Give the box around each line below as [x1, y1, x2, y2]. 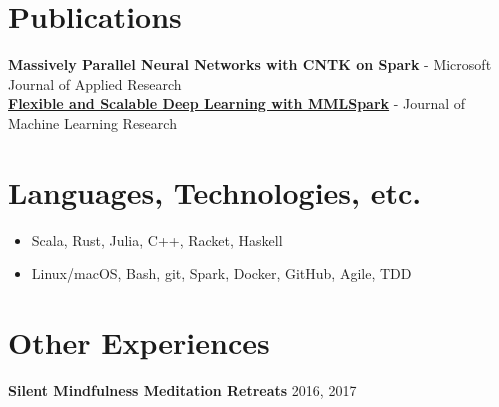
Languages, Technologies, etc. [8, 171, 422, 212]
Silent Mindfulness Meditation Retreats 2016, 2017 [8, 379, 357, 400]
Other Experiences [8, 322, 270, 362]
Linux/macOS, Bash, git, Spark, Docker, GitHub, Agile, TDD [31, 263, 412, 284]
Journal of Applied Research [8, 73, 182, 94]
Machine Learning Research [8, 112, 177, 133]
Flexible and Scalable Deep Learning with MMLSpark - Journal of [8, 93, 466, 114]
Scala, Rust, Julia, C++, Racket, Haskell [31, 229, 283, 250]
